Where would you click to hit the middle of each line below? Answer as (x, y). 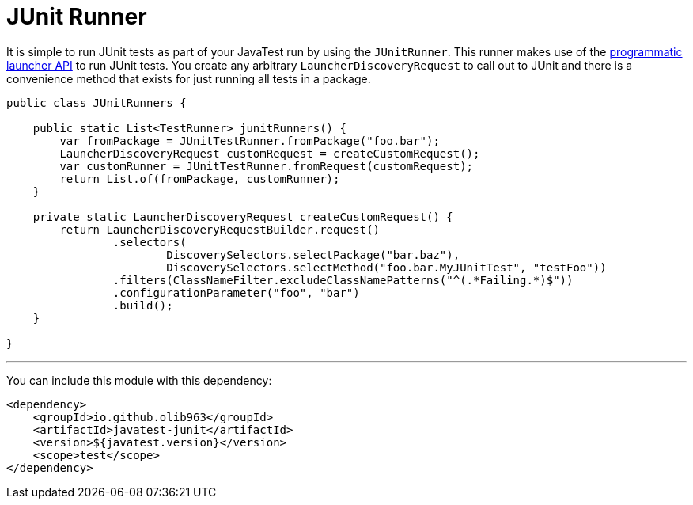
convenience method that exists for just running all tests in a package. (189, 78)
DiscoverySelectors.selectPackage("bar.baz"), (313, 254)
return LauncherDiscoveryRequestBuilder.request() (220, 229)
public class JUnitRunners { (97, 103)
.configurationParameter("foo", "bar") (236, 292)
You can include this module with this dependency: (139, 380)
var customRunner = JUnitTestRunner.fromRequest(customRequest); (267, 166)
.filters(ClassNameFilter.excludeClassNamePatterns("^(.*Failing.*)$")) (343, 280)
